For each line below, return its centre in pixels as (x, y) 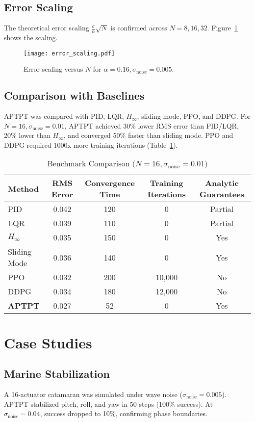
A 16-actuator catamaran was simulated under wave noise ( (93, 394)
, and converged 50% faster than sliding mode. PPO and (148, 135)
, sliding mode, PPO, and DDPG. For (194, 116)
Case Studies (48, 342)
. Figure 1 (222, 28)
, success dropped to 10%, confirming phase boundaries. (124, 413)
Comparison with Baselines (74, 95)
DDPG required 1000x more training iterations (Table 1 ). (91, 145)
